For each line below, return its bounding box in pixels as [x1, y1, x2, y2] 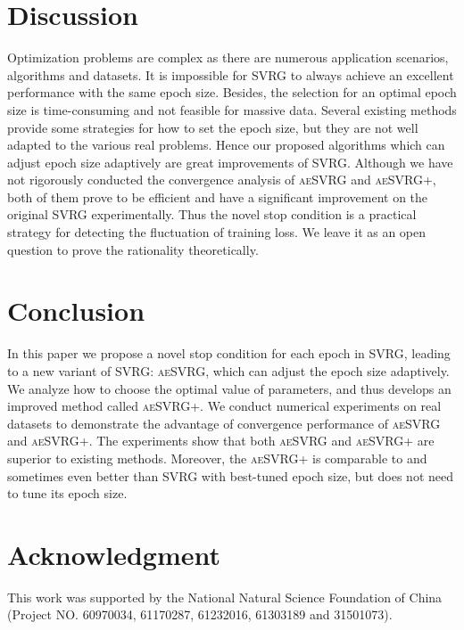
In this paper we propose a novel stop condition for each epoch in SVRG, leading [7, 344, 451, 363]
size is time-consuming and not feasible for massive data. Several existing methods [7, 100, 457, 119]
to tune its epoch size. [7, 484, 128, 503]
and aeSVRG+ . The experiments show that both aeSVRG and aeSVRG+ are [7, 431, 435, 450]
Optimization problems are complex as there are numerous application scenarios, [7, 48, 449, 67]
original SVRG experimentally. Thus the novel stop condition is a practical [7, 205, 417, 224]
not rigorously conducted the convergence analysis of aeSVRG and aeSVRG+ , [7, 170, 436, 189]
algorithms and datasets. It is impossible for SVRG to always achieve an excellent [7, 65, 454, 84]
